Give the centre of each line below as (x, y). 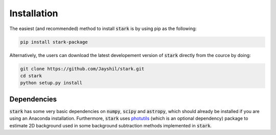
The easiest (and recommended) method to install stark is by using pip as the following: (103, 29)
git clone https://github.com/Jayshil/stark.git (82, 69)
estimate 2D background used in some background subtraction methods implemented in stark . (111, 125)
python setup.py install (51, 83)
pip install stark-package (54, 42)
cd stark (31, 76)
